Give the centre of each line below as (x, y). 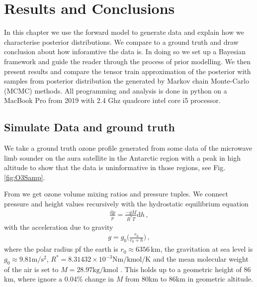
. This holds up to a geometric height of (181, 269)
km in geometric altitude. (214, 279)
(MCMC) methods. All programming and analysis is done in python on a (116, 90)
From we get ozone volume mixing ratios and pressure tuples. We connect (116, 194)
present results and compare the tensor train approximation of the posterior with (128, 71)
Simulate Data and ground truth (89, 127)
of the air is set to (31, 269)
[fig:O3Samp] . (25, 177)
